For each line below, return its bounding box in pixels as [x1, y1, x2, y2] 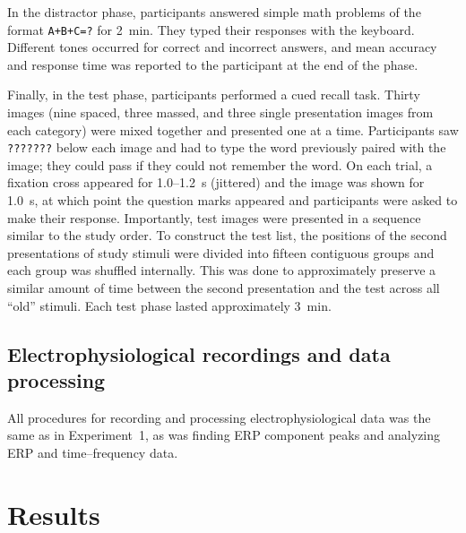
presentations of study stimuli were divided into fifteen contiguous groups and [7, 243, 435, 262]
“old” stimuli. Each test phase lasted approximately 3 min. [7, 296, 332, 314]
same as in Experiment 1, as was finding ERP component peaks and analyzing [7, 426, 441, 444]
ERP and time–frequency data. [7, 443, 178, 461]
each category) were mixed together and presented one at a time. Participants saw [7, 120, 459, 139]
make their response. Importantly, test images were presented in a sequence [7, 208, 421, 227]
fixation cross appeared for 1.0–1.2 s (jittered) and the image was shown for [7, 173, 425, 192]
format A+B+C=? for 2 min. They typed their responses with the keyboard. [7, 20, 415, 39]
